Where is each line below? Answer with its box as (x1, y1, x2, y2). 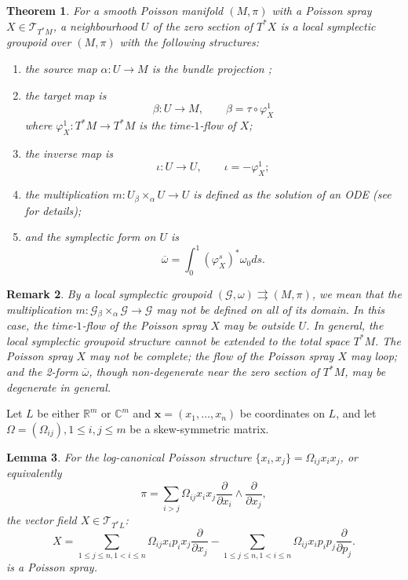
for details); (24, 202, 82, 218)
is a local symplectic (280, 17, 376, 34)
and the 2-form (6, 363, 78, 380)
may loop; (351, 348, 398, 364)
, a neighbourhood (53, 17, 137, 34)
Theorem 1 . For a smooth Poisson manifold (6, 2, 224, 18)
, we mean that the (311, 286, 402, 302)
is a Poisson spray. (6, 559, 97, 575)
